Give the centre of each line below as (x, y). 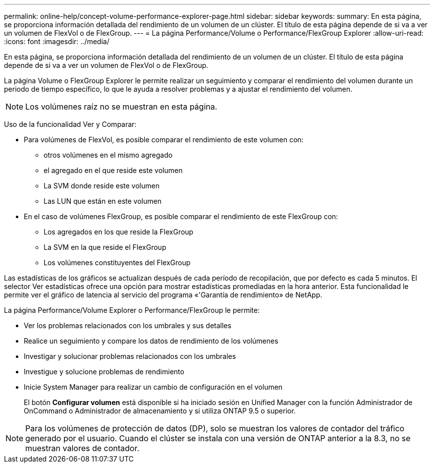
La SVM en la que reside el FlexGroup (105, 247)
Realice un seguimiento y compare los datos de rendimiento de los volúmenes (151, 341)
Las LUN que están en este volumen (103, 201)
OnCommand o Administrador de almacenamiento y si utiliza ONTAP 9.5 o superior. (160, 411)
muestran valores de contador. (82, 448)
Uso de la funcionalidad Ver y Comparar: (70, 124)
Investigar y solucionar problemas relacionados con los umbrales (130, 356)
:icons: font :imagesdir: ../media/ (57, 41)
